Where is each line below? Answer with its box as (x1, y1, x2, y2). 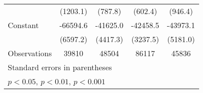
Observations (8, 47, 52, 59)
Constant (8, 19, 39, 31)
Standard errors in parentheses (8, 62, 112, 73)
